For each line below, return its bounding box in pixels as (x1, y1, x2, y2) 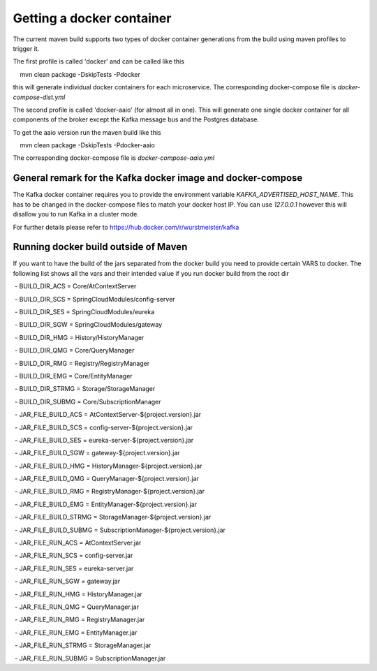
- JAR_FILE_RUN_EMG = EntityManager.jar (14, 628, 138, 637)
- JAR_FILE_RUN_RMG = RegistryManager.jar (14, 615, 145, 624)
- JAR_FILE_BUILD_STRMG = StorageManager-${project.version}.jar (14, 513, 212, 522)
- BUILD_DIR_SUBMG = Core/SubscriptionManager (14, 397, 161, 406)
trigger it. (13, 44, 40, 52)
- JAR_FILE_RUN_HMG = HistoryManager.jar (14, 590, 143, 598)
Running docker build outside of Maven (13, 241, 188, 253)
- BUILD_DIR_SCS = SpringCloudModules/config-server (14, 295, 175, 303)
